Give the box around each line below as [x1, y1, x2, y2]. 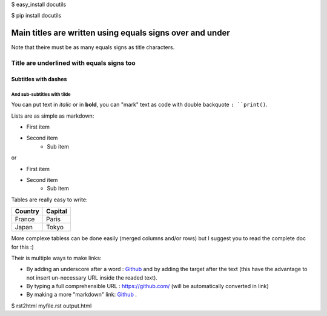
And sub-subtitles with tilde [11, 91, 71, 97]
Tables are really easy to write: [11, 196, 88, 203]
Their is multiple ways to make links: [11, 254, 102, 261]
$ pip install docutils [11, 12, 62, 19]
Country [15, 207, 39, 215]
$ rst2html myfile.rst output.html [11, 302, 92, 309]
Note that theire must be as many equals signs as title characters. [11, 44, 175, 51]
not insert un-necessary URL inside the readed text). [26, 274, 157, 281]
